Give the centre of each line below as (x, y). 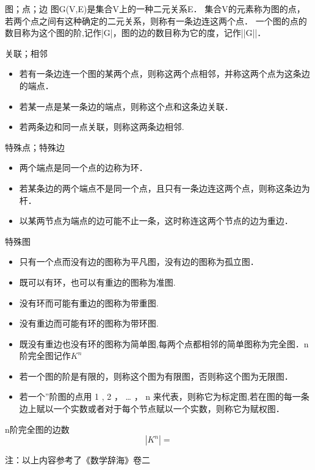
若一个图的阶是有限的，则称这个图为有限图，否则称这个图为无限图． (156, 376)
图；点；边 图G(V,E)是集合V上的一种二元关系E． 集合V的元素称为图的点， (155, 9)
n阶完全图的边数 (37, 429)
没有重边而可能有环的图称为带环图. (89, 323)
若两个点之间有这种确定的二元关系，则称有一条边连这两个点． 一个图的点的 (156, 20)
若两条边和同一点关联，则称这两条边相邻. (102, 127)
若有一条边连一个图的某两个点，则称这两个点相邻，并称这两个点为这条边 (165, 74)
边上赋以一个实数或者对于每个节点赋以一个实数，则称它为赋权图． (152, 409)
